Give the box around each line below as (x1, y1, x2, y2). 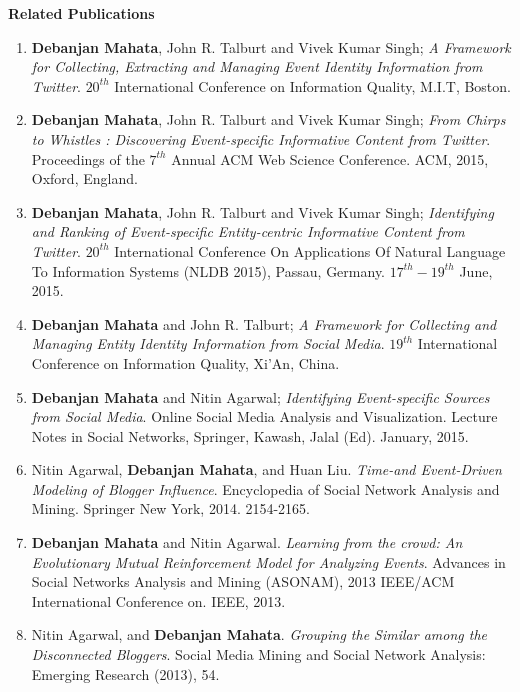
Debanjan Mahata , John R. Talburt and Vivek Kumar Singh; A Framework (31, 36, 511, 57)
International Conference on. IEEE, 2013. (31, 590, 286, 611)
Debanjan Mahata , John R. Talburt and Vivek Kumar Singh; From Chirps (31, 109, 506, 130)
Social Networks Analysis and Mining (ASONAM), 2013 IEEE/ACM (31, 571, 455, 592)
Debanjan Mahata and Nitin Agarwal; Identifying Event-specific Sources (31, 386, 490, 407)
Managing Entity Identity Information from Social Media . (31, 333, 385, 354)
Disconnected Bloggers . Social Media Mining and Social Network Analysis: (31, 644, 486, 665)
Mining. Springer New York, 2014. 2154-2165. (31, 498, 311, 519)
